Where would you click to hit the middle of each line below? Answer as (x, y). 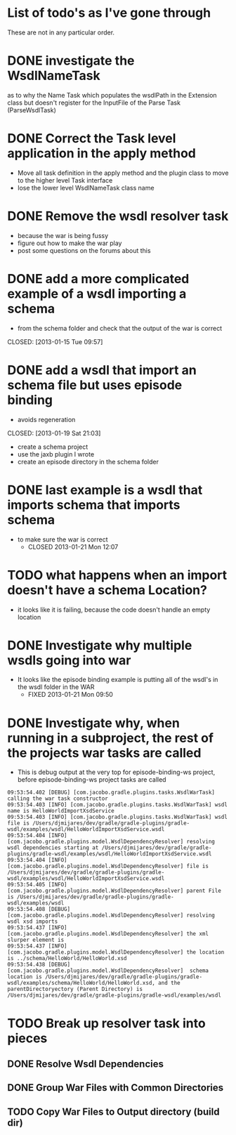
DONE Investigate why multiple (100, 645)
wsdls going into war (69, 660)
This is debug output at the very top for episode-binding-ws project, (116, 772)
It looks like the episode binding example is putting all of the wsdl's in (118, 680)
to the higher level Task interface (65, 180)
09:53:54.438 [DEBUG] (39, 965)
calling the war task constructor (58, 799)
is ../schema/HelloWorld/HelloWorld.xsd (67, 959)
